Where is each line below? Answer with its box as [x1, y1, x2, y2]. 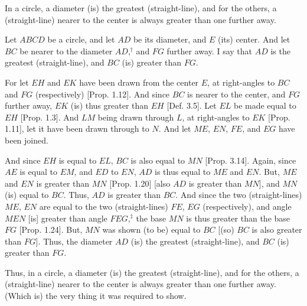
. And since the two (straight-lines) [175, 188, 302, 201]
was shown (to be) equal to [102, 223, 201, 236]
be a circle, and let [47, 33, 115, 45]
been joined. [5, 134, 48, 146]
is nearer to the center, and [187, 87, 286, 100]
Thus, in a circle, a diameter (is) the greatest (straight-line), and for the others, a [5, 266, 299, 278]
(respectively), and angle [203, 200, 292, 212]
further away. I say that [166, 44, 252, 57]
